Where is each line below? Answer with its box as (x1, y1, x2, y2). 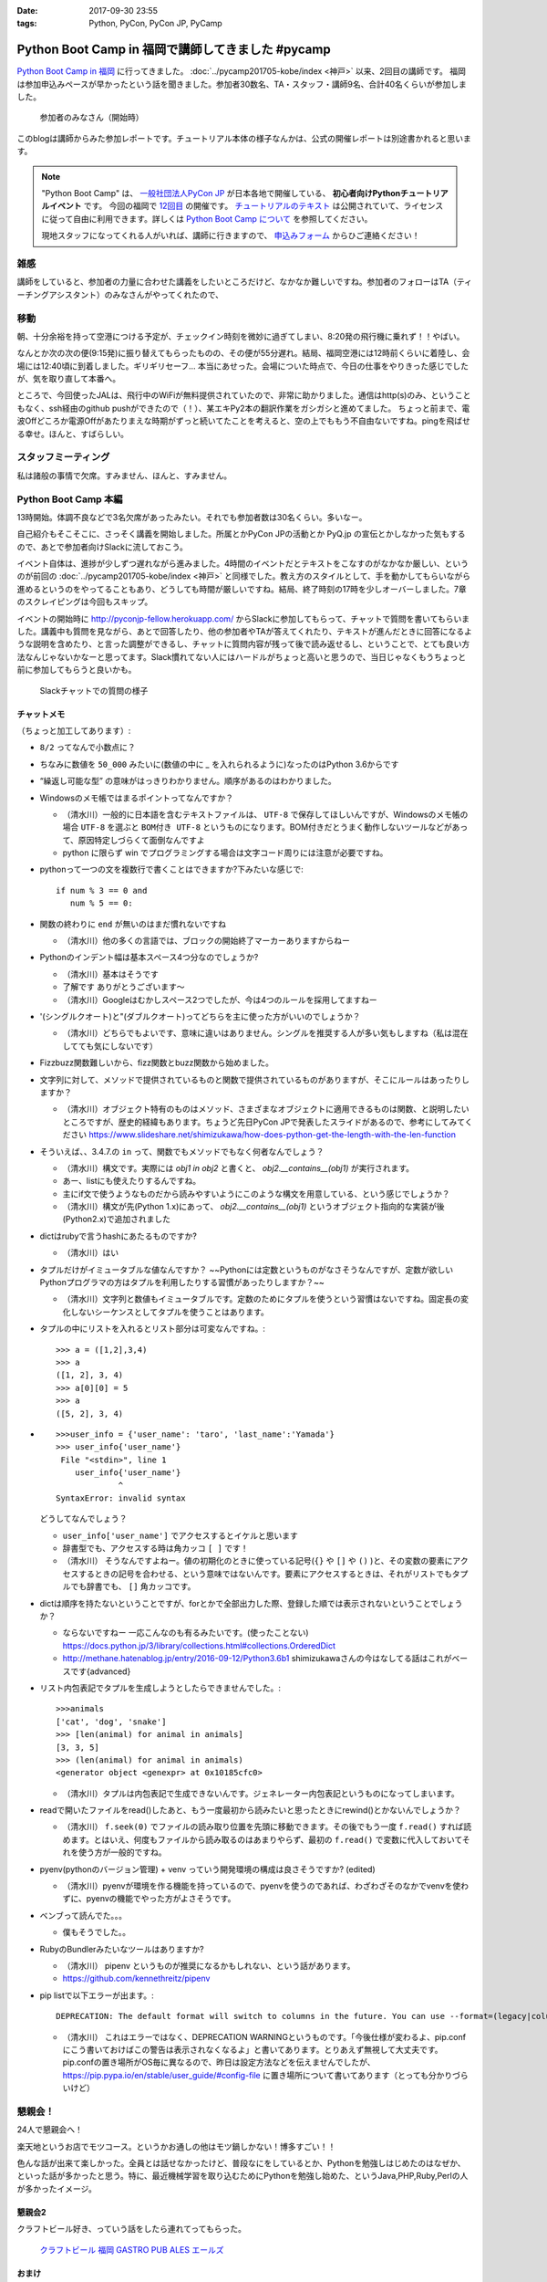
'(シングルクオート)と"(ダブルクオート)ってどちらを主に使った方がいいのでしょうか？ (39, 1011, 361, 1021)
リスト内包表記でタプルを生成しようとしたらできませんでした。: (39, 1682, 282, 1693)
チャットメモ (16, 708, 66, 719)
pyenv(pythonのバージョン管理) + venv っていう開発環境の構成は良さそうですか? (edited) (39, 1863, 376, 1875)
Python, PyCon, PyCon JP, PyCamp (88, 18, 222, 29)
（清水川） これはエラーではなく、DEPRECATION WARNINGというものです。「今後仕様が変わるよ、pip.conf (62, 2031, 467, 2042)
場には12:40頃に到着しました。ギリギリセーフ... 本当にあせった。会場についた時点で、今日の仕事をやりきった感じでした (16, 361, 470, 372)
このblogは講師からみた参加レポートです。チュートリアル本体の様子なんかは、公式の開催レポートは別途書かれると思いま (16, 132, 471, 143)
